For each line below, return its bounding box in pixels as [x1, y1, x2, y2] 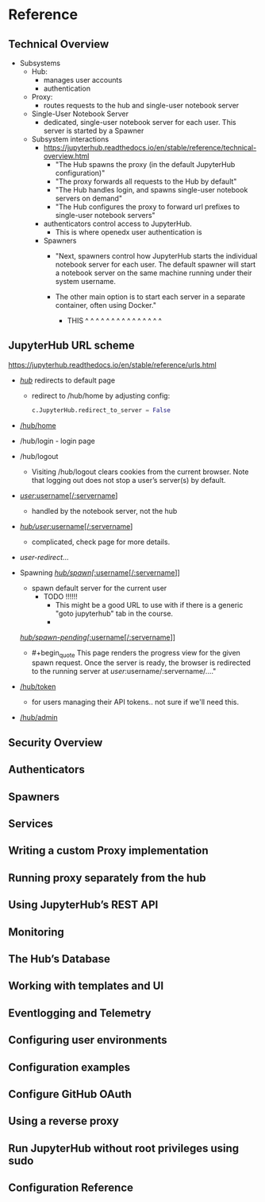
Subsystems [19, 58, 61, 68]
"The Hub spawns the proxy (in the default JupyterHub [55, 160, 236, 169]
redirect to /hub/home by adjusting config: [31, 391, 171, 400]
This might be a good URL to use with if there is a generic [55, 600, 244, 609]
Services [8, 817, 54, 831]
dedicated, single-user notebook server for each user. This [43, 118, 236, 126]
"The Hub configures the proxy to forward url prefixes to [55, 202, 240, 212]
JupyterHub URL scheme [8, 339, 135, 352]
